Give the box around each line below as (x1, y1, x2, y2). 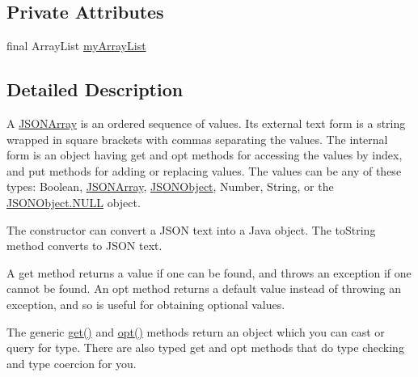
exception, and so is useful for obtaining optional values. (6, 295, 285, 312)
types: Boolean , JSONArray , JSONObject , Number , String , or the (6, 178, 334, 195)
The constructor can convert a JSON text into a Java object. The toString (6, 221, 376, 238)
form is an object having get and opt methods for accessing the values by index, (6, 146, 403, 163)
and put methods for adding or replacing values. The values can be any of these (6, 162, 402, 179)
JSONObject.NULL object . (6, 193, 141, 210)
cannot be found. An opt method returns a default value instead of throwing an (6, 280, 402, 297)
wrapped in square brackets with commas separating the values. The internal (6, 130, 388, 147)
